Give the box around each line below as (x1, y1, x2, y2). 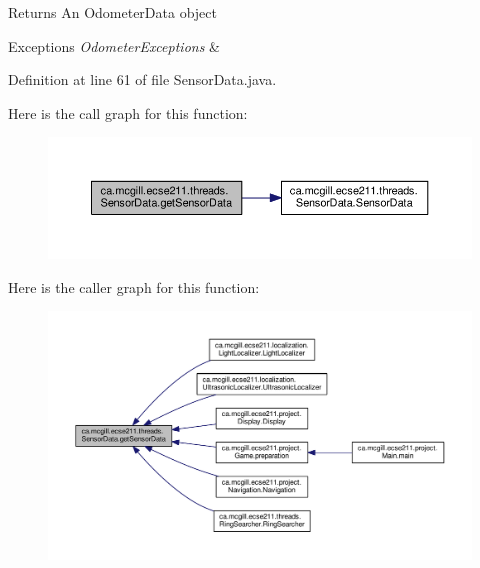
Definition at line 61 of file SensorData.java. (8, 69, 277, 90)
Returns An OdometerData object (8, 2, 218, 22)
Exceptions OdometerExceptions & (8, 35, 220, 56)
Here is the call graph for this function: (8, 102, 248, 123)
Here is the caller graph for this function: (8, 276, 260, 297)
